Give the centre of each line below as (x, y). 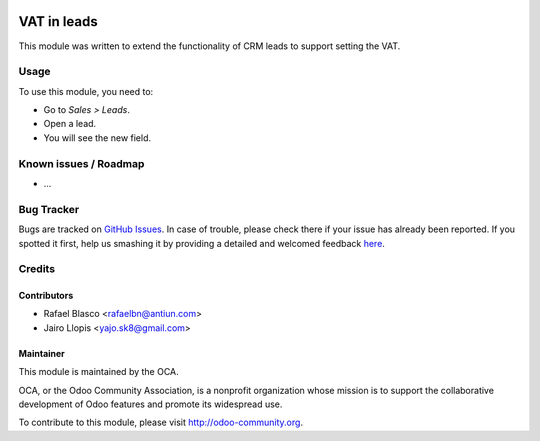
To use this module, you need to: (86, 91)
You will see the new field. (97, 137)
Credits (36, 269)
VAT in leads (58, 21)
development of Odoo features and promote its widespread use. (150, 404)
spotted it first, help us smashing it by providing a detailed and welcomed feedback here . (201, 243)
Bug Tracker (49, 209)
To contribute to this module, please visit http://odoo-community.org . (161, 422)
